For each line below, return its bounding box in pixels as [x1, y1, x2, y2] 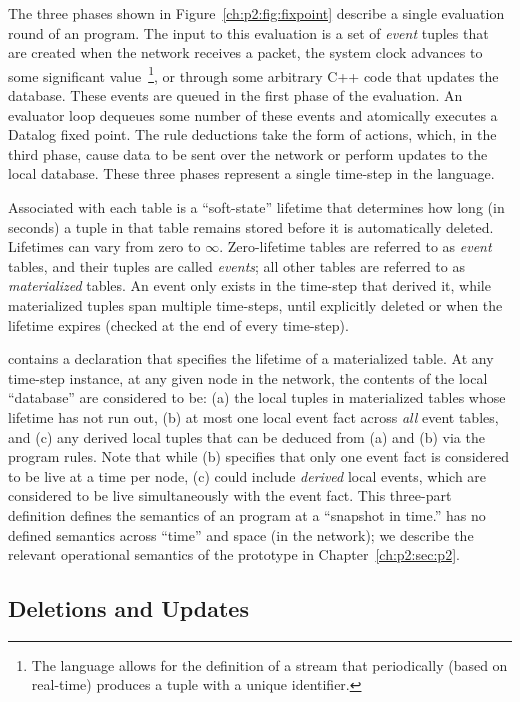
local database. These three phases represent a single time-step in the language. [8, 163, 495, 184]
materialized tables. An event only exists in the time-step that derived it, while [8, 275, 491, 296]
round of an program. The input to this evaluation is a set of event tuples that [8, 22, 489, 43]
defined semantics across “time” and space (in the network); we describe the [8, 524, 474, 545]
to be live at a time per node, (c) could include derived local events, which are [8, 465, 487, 486]
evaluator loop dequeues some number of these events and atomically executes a [8, 104, 498, 125]
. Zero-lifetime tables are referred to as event [219, 236, 492, 257]
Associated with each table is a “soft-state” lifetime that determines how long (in [8, 197, 505, 217]
